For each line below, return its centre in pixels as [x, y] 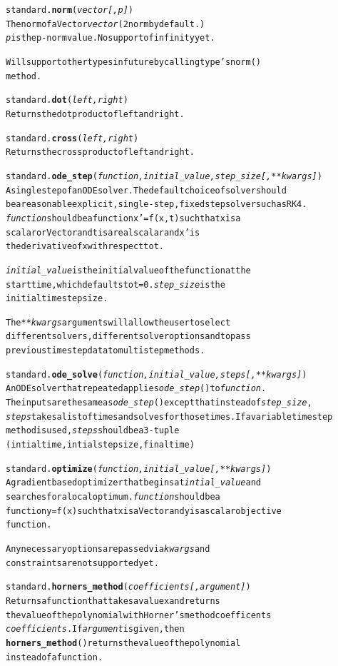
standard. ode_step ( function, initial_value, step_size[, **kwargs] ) [164, 176]
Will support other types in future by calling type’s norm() [133, 62]
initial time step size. [57, 299]
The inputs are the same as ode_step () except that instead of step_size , [159, 403]
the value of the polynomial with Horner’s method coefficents [139, 615]
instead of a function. [55, 657]
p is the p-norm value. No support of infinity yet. [111, 38]
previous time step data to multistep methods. [106, 351]
